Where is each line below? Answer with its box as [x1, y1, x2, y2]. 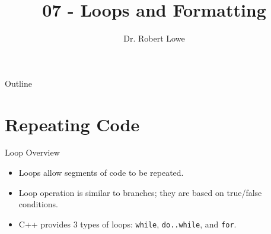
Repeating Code [5, 112, 140, 136]
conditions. [18, 198, 59, 210]
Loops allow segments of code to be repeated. [18, 166, 184, 179]
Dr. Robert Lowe [123, 32, 185, 45]
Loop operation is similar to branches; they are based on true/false [18, 186, 262, 198]
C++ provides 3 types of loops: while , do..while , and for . [18, 217, 237, 230]
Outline [5, 77, 32, 89]
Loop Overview [5, 146, 60, 159]
